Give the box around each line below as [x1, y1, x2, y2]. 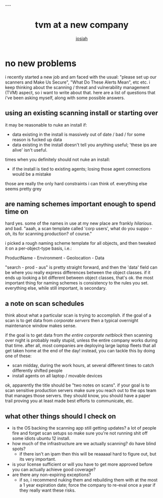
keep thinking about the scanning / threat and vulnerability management [5, 84, 150, 90]
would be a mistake [12, 171, 52, 177]
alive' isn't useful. [12, 147, 48, 153]
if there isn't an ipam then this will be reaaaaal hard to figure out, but [19, 451, 157, 456]
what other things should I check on [5, 412, 116, 420]
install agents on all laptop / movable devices [12, 373, 103, 379]
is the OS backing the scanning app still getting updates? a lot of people [12, 425, 157, 431]
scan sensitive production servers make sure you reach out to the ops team [5, 388, 157, 393]
